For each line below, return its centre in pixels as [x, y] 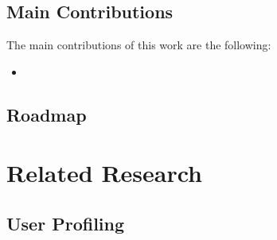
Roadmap [47, 114]
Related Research [105, 173]
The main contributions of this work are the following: [139, 45]
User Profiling [66, 223]
